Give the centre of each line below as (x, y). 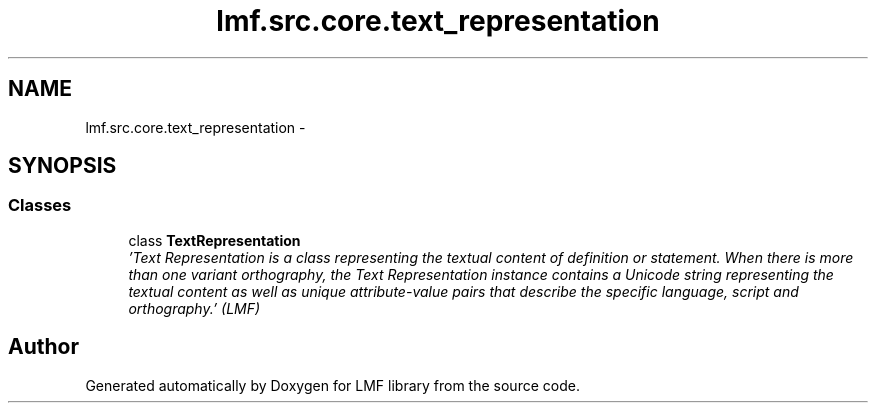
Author (43, 347)
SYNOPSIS (62, 166)
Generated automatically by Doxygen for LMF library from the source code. (332, 385)
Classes (40, 205)
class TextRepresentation (214, 240)
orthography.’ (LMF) (194, 308)
